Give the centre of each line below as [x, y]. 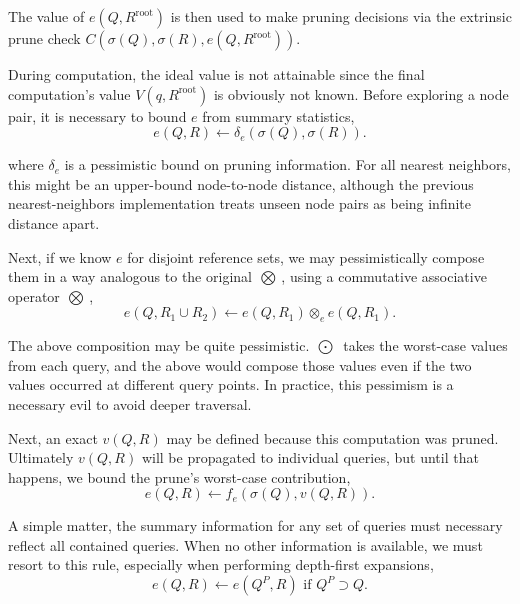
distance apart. [54, 222]
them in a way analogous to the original [130, 276]
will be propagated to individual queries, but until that [310, 457]
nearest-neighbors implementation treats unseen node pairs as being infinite [240, 203]
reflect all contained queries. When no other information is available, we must [245, 544]
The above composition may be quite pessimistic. [159, 345]
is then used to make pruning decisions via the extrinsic [341, 16]
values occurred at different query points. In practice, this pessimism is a [231, 384]
